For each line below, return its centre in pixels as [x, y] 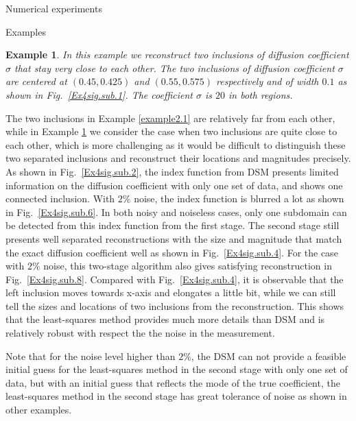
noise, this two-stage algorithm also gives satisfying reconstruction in [188, 266]
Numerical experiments [54, 8]
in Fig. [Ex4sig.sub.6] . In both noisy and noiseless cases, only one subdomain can [176, 212]
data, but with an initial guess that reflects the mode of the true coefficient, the [173, 382]
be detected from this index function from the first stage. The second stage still [173, 225]
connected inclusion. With [60, 199]
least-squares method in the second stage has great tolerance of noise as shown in [176, 396]
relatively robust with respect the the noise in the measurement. [140, 333]
